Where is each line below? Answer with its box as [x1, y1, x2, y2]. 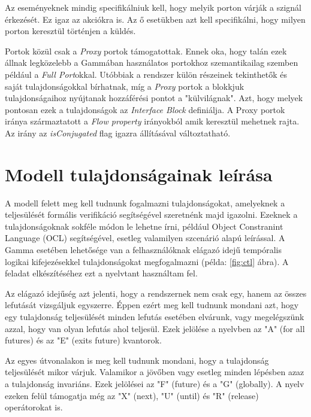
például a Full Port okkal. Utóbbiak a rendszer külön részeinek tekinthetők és [5, 68, 287, 80]
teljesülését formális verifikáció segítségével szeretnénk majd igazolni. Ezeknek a [5, 208, 298, 221]
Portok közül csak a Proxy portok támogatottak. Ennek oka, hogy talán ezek [5, 44, 287, 57]
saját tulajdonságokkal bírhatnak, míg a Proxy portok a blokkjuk [5, 80, 244, 92]
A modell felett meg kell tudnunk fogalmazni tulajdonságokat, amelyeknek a [5, 196, 285, 209]
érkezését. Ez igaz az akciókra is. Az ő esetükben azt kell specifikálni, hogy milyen [5, 13, 306, 25]
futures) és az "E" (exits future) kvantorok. [5, 334, 162, 346]
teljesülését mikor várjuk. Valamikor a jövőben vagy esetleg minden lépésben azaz [5, 366, 304, 378]
